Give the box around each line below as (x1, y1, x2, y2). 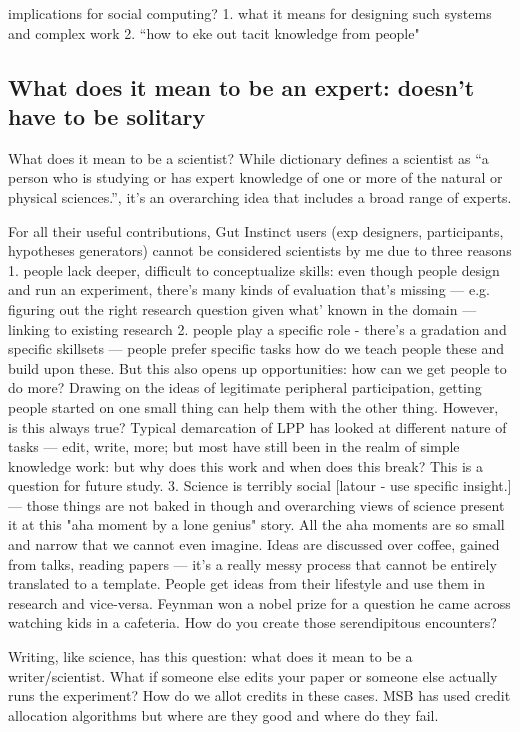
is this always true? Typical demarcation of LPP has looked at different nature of (8, 416, 507, 437)
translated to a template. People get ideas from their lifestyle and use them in (8, 573, 485, 594)
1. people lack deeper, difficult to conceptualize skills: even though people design (8, 259, 500, 280)
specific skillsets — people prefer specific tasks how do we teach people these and (8, 338, 505, 359)
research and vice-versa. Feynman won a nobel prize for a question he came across (8, 592, 511, 613)
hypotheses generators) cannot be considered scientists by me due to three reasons (8, 240, 512, 261)
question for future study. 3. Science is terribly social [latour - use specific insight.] (8, 475, 512, 496)
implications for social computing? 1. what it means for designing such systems (8, 3, 492, 23)
